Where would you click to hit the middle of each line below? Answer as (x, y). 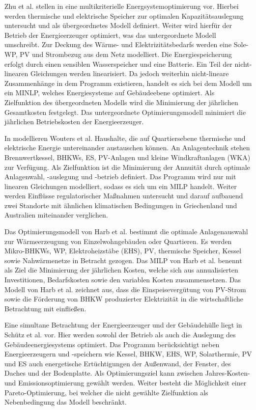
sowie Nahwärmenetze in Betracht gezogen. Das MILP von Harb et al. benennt (123, 260)
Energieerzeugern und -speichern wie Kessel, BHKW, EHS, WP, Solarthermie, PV (128, 354)
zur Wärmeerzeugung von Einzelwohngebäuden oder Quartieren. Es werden (118, 241)
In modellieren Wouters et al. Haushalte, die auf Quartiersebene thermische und (125, 138)
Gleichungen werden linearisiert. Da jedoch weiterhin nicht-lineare (129, 73)
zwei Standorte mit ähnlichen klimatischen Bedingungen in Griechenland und (121, 205)
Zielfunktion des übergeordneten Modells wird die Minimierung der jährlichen (121, 102)
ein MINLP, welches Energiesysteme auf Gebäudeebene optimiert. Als (110, 93)
